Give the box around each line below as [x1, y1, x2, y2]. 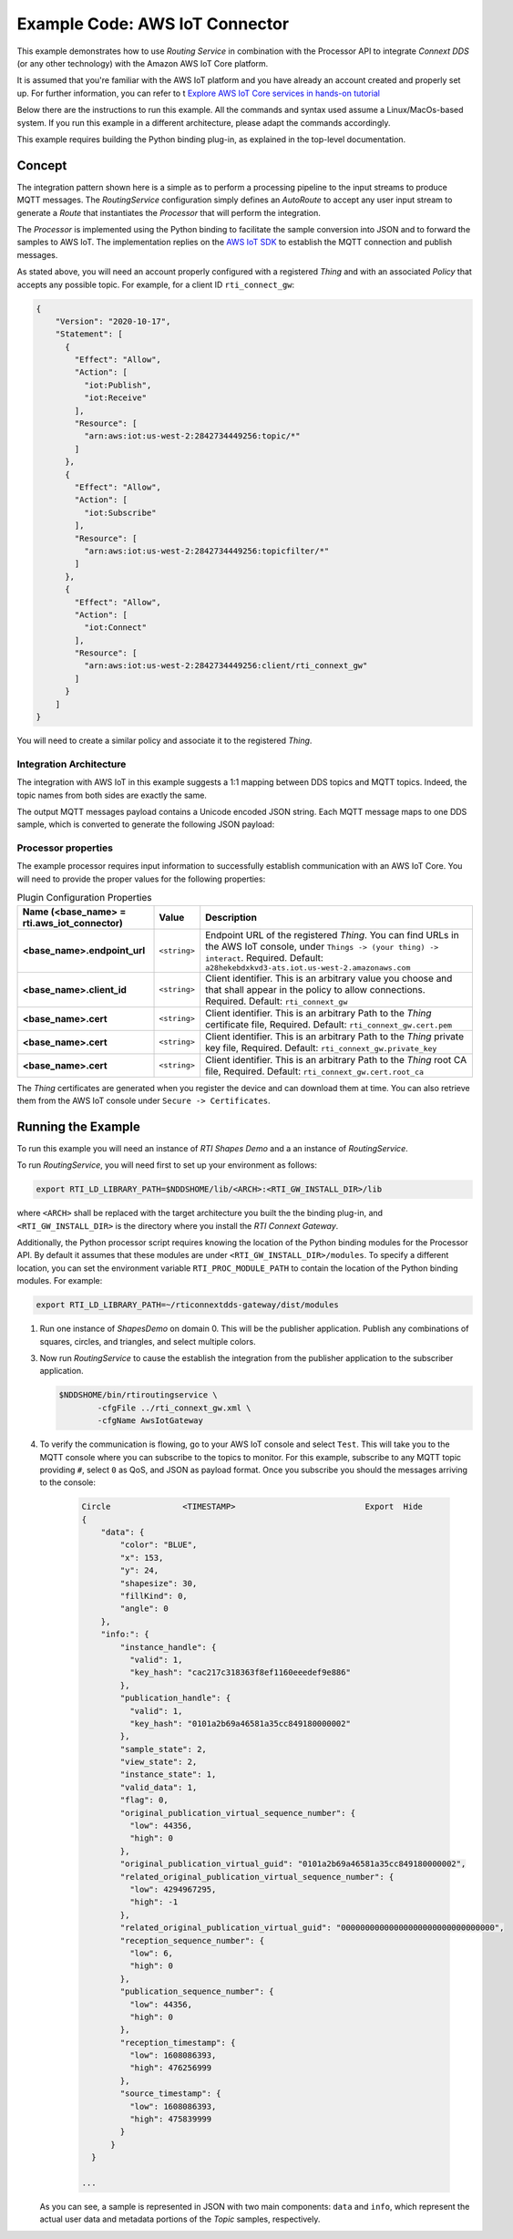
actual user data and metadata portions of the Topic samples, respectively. [39, 2213, 321, 2224]
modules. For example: [16, 1275, 103, 1286]
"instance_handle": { [119, 1642, 217, 1652]
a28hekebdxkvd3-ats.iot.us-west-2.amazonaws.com [205, 963, 411, 973]
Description [205, 911, 257, 923]
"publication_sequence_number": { [119, 1986, 274, 1997]
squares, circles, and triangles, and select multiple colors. [39, 1336, 256, 1346]
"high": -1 [128, 1897, 179, 1907]
